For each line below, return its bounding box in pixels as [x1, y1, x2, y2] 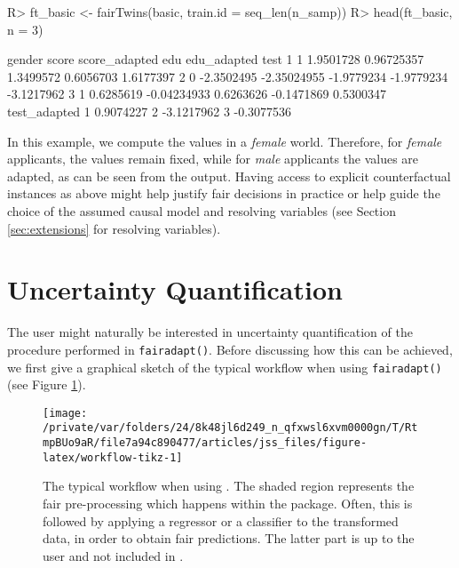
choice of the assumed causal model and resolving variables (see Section [7, 201, 396, 220]
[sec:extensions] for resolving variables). [7, 219, 221, 237]
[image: [43, 406, 88, 420]
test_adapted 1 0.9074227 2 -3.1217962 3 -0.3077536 [7, 101, 292, 120]
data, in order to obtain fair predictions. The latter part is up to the [43, 529, 415, 548]
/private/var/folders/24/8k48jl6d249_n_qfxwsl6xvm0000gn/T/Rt [43, 421, 418, 435]
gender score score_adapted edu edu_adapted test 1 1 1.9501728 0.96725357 [7, 50, 424, 68]
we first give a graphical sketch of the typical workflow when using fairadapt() [7, 357, 442, 376]
